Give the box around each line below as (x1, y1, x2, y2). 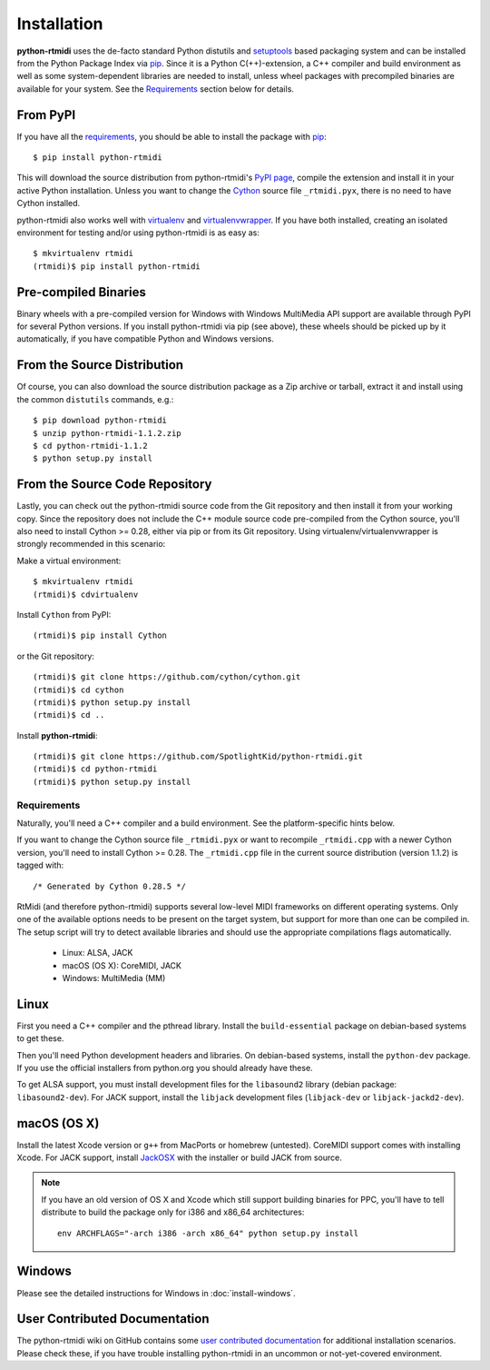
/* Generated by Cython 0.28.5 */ (33, 881, 186, 891)
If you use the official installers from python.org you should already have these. (16, 1062, 313, 1073)
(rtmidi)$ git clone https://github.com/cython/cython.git (33, 672, 301, 682)
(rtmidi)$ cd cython (33, 684, 124, 695)
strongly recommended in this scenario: (16, 539, 166, 550)
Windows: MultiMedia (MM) (62, 972, 166, 983)
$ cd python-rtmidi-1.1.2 (33, 441, 149, 451)
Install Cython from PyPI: (16, 609, 112, 620)
